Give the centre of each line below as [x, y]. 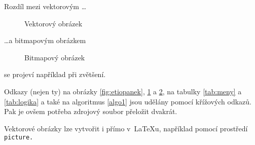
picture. [19, 138]
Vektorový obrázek [53, 23]
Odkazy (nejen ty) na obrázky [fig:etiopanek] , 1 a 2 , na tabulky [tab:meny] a [123, 91]
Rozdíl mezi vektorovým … [45, 6]
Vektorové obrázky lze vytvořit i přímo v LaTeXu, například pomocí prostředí [126, 128]
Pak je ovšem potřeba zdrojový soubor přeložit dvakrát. [91, 111]
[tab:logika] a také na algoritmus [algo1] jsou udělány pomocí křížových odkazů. [128, 101]
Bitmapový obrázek [55, 57]
